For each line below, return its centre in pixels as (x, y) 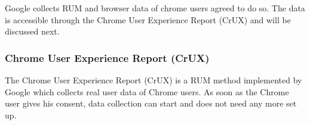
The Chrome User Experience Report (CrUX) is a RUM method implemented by (154, 80)
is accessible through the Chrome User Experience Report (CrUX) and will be (148, 19)
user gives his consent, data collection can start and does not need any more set (151, 103)
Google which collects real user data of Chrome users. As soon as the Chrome (147, 91)
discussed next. (32, 31)
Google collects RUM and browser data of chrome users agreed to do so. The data (155, 8)
